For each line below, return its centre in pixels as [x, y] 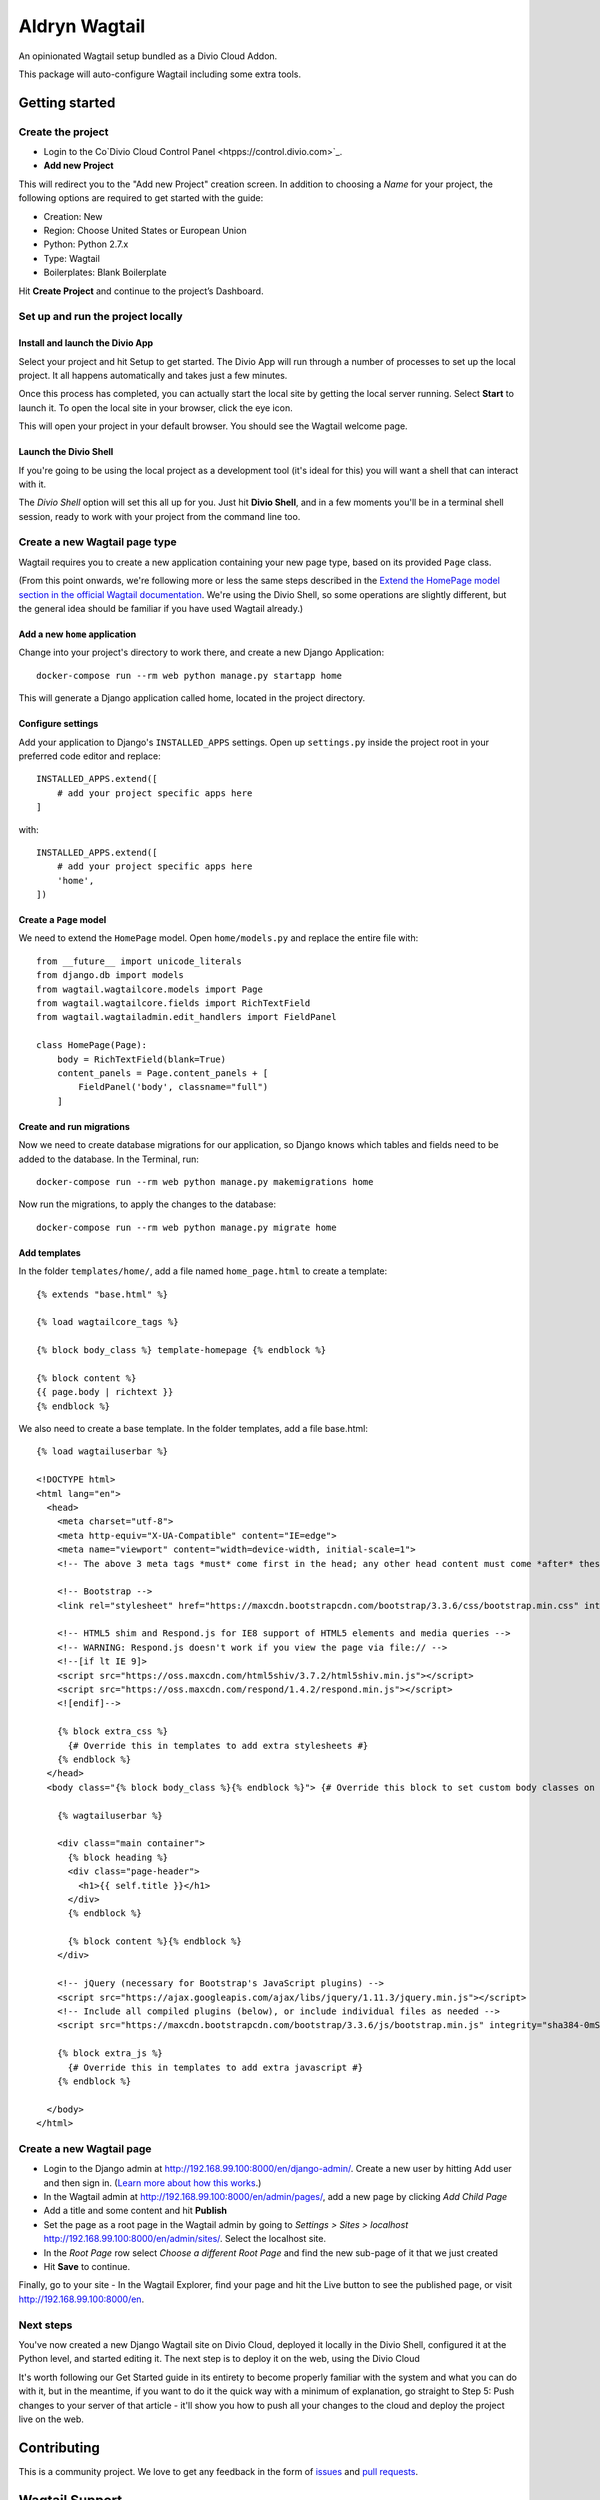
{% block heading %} [118, 1857]
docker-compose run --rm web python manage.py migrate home [186, 1227]
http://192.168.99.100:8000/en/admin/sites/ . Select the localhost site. [185, 2239]
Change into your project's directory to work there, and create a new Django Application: [201, 652]
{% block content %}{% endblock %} [154, 1941]
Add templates [50, 1252]
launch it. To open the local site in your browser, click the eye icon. [156, 407]
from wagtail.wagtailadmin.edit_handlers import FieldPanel [186, 1017]
